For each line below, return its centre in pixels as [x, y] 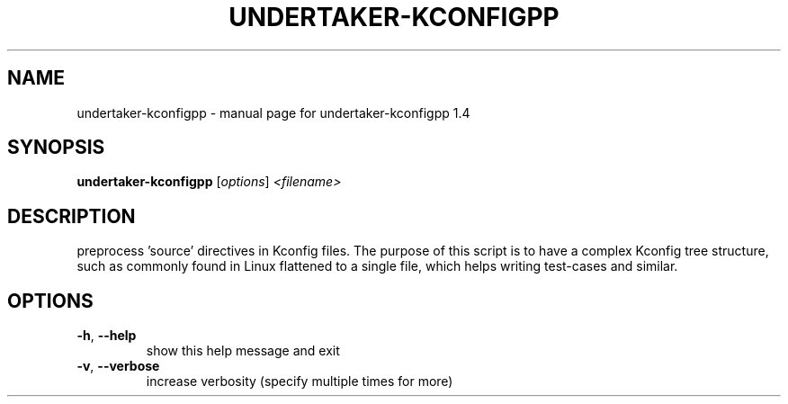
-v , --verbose [118, 366]
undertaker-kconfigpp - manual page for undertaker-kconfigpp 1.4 [273, 112]
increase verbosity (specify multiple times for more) [300, 382]
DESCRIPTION [72, 216]
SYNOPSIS [56, 148]
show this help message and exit [243, 351]
